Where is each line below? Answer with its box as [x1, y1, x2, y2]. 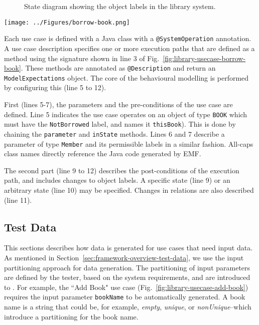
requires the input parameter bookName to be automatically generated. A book [4, 291, 245, 302]
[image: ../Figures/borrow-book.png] [4, 19, 130, 26]
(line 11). [4, 194, 32, 205]
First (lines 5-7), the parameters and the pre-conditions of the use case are [4, 99, 233, 109]
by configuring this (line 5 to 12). [4, 82, 106, 93]
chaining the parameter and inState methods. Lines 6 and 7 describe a [4, 128, 225, 139]
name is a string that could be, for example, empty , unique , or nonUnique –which [4, 301, 251, 312]
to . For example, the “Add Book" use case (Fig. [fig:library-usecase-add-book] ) [4, 281, 248, 292]
